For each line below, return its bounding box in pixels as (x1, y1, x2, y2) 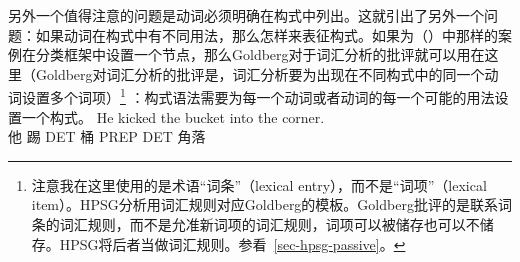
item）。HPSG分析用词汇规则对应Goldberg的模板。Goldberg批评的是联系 (31, 194, 498, 215)
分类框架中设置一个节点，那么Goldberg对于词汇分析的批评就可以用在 (35, 44, 485, 65)
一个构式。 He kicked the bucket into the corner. (21, 106, 325, 127)
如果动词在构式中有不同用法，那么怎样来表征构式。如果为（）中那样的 (35, 24, 498, 45)
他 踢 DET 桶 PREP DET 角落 (8, 126, 206, 147)
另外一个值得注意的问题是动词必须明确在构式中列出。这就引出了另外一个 (8, 5, 484, 25)
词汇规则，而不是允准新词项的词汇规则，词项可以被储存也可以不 (59, 214, 480, 234)
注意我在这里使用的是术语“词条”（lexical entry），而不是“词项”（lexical (31, 174, 487, 195)
